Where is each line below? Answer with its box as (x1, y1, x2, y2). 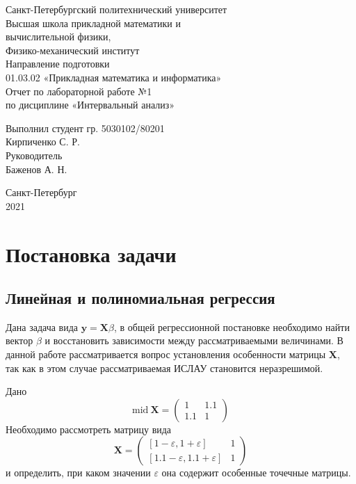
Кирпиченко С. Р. (6, 134, 80, 149)
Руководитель (6, 147, 63, 162)
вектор (6, 333, 33, 348)
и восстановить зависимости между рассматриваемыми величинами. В (44, 333, 343, 348)
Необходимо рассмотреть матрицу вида (6, 421, 172, 436)
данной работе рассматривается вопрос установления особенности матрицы (6, 347, 326, 362)
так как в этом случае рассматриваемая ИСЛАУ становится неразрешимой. (6, 360, 323, 375)
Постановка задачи (6, 239, 177, 268)
